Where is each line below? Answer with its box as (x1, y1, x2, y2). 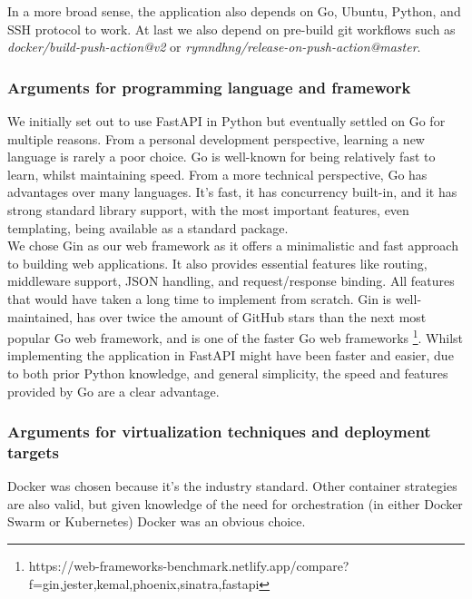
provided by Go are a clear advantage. (7, 381, 220, 400)
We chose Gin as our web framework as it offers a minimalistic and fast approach (7, 236, 458, 255)
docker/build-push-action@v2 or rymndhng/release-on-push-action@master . (7, 37, 421, 56)
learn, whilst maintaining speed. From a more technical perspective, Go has (7, 164, 428, 183)
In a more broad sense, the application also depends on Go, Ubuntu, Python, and (7, 2, 461, 20)
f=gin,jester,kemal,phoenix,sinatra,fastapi (28, 574, 260, 593)
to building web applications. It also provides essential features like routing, (7, 253, 428, 272)
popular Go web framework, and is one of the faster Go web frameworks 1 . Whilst (7, 326, 464, 347)
